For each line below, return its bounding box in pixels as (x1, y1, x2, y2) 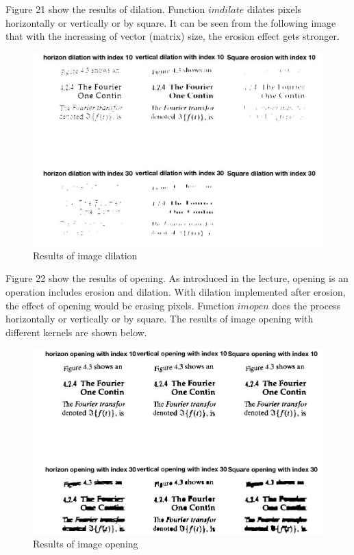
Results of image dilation (33, 248, 138, 262)
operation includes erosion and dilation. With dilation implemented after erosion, (5, 284, 346, 298)
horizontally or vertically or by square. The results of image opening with (5, 311, 314, 326)
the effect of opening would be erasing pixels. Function (5, 298, 235, 312)
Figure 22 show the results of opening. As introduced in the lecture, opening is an (5, 271, 349, 285)
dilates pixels (247, 2, 302, 16)
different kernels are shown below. (5, 324, 147, 339)
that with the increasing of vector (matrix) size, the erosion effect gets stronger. (5, 29, 340, 43)
